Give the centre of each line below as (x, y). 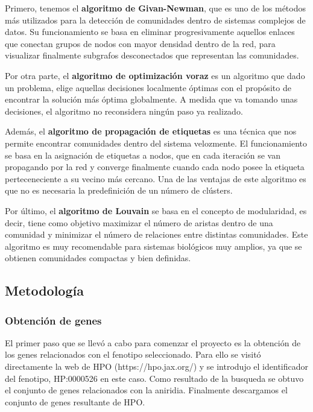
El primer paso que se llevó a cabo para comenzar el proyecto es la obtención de (153, 342)
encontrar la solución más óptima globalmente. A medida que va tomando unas (151, 99)
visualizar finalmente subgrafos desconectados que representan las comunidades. (152, 55)
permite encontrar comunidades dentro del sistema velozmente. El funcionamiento (156, 143)
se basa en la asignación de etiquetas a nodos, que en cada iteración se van (143, 155)
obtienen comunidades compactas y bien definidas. (98, 258)
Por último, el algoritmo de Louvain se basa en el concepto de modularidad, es (156, 210)
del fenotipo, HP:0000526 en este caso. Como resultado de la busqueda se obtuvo (154, 378)
